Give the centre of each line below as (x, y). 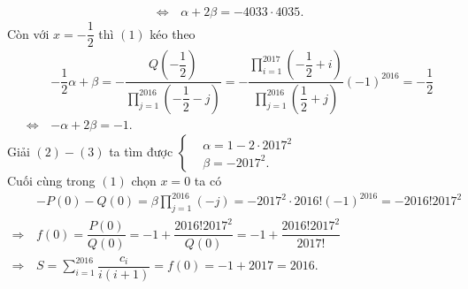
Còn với (28, 33)
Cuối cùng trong (51, 181)
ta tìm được (141, 152)
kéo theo (173, 33)
